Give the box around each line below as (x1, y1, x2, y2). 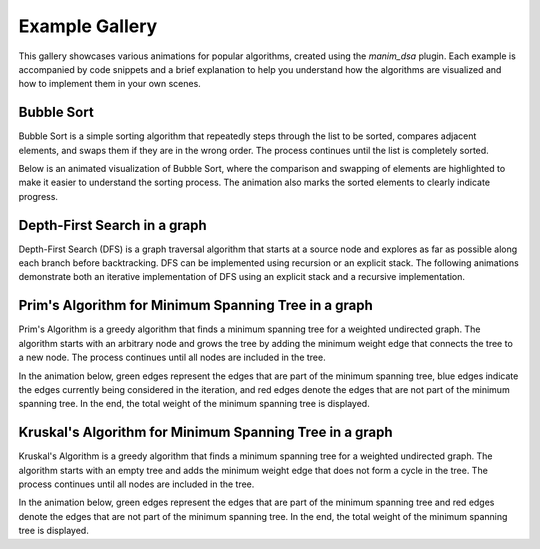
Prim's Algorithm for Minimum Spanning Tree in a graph (18, 297, 374, 314)
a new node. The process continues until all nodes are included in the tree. (18, 351, 326, 364)
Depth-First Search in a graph (18, 216, 207, 234)
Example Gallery (18, 15, 158, 37)
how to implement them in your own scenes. (18, 78, 202, 90)
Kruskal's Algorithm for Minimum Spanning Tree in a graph (18, 424, 394, 441)
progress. (18, 190, 59, 202)
